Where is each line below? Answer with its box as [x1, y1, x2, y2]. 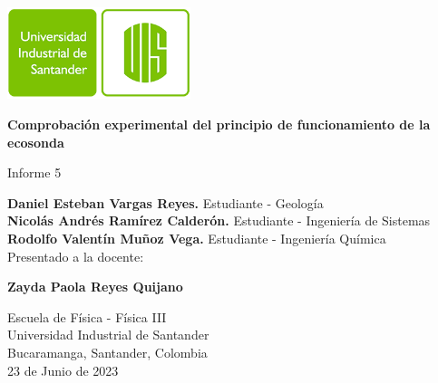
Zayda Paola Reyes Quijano [7, 277, 183, 296]
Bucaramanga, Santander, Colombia [7, 342, 208, 361]
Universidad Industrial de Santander [7, 325, 209, 344]
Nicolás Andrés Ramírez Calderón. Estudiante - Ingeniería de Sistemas [7, 211, 431, 230]
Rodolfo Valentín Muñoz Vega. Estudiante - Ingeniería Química [7, 228, 386, 247]
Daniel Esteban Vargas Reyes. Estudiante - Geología [7, 193, 324, 212]
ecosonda [7, 132, 64, 151]
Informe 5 [7, 163, 62, 182]
